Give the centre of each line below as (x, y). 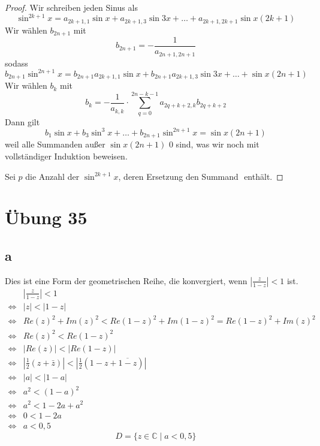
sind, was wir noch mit (218, 144)
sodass (16, 63)
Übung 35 (46, 217)
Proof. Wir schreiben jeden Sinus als (71, 7)
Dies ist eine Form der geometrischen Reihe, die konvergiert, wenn (126, 280)
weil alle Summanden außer (55, 144)
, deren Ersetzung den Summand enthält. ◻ (201, 176)
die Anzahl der (52, 176)
